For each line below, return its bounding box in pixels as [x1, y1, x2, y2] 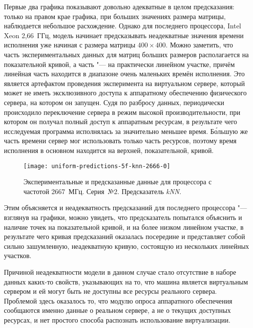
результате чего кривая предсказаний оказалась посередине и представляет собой [4, 231, 245, 241]
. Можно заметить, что [166, 40, 233, 50]
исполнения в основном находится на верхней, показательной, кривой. [4, 145, 214, 155]
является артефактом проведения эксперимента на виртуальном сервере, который [4, 78, 245, 88]
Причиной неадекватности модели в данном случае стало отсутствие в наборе [4, 266, 236, 277]
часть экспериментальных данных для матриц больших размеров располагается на [4, 49, 249, 59]
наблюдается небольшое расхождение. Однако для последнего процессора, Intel [4, 21, 241, 31]
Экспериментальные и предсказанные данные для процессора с [23, 176, 212, 187]
